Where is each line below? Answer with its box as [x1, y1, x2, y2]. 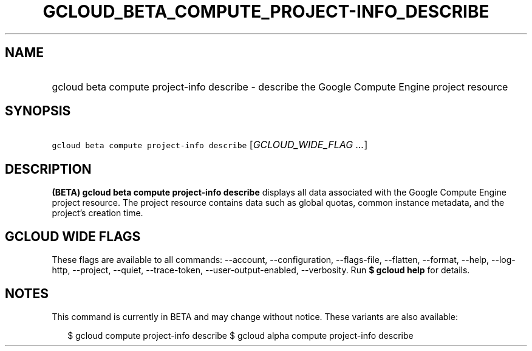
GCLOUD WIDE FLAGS [5, 228, 141, 244]
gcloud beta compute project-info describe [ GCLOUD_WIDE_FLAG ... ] [52, 138, 368, 151]
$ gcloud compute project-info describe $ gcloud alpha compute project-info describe [67, 330, 414, 341]
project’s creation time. [52, 208, 143, 219]
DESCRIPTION [5, 161, 92, 177]
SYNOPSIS [5, 103, 71, 119]
